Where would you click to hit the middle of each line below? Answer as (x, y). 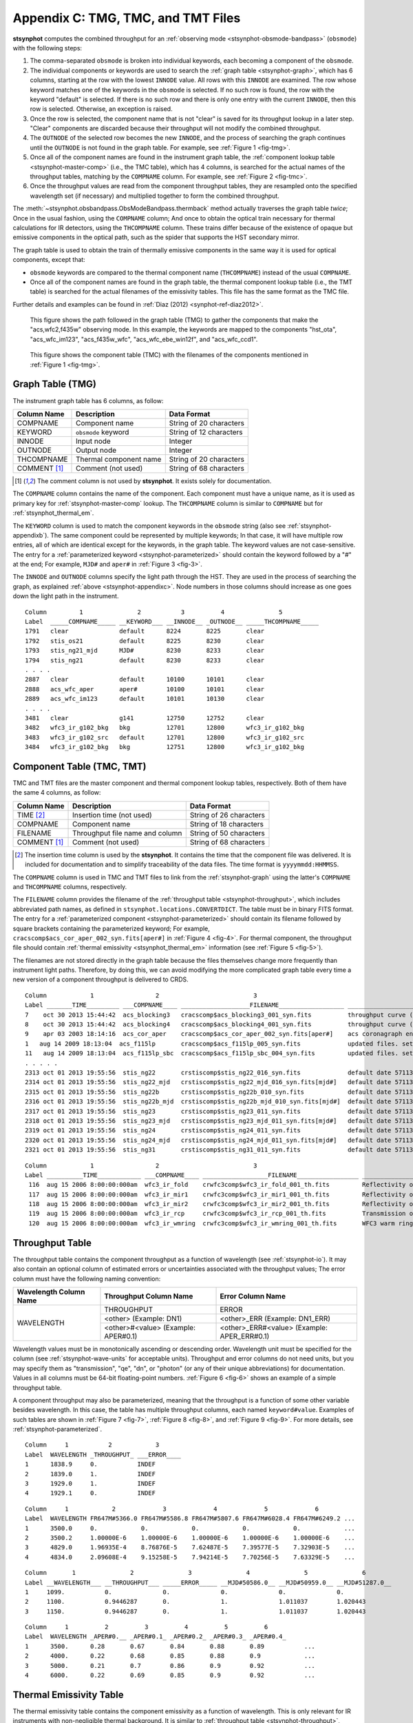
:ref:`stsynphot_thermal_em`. (53, 513)
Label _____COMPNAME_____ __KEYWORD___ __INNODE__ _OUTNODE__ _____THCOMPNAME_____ (172, 622)
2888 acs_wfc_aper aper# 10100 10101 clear (145, 689)
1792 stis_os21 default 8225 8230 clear (145, 641)
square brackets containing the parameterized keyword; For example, (111, 928)
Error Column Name (253, 1296)
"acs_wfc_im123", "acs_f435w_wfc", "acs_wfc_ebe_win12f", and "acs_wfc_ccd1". (144, 339)
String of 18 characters (227, 824)
